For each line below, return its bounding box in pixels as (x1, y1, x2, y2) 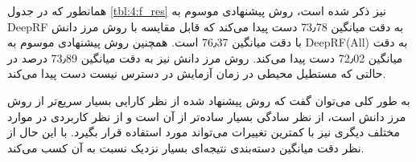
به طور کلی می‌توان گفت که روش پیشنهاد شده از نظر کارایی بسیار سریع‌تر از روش (7, 91, 410, 108)
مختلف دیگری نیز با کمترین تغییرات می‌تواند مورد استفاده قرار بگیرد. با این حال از (7, 124, 400, 140)
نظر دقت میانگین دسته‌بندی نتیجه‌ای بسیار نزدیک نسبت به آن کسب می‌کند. (7, 139, 365, 156)
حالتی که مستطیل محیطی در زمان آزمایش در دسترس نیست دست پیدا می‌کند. (7, 65, 386, 82)
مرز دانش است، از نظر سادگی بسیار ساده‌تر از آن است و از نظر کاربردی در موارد (7, 107, 406, 124)
